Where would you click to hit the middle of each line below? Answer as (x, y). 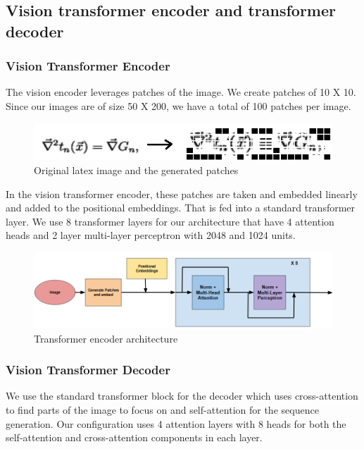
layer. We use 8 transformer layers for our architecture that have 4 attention (170, 221)
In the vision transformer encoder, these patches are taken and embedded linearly (182, 193)
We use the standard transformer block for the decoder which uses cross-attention (182, 396)
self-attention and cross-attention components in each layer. (134, 437)
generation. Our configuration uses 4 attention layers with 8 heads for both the (176, 423)
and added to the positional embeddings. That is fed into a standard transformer (181, 208)
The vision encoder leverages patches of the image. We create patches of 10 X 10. (181, 92)
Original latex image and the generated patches (136, 170)
